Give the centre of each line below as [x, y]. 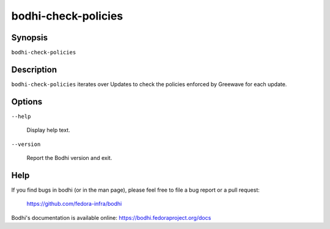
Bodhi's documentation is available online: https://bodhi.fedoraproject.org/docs [111, 217]
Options [27, 102]
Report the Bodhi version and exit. [69, 158]
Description [34, 69]
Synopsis [30, 38]
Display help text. [48, 130]
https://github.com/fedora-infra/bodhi [74, 204]
